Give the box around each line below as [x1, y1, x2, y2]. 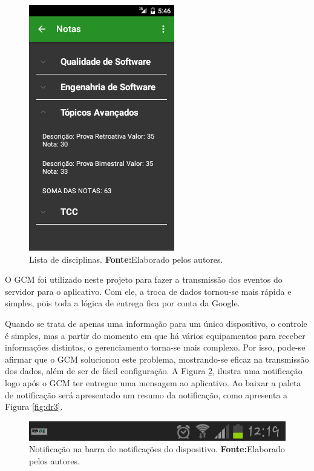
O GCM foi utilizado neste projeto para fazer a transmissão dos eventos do [5, 273, 283, 286]
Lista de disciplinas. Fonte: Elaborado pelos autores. [29, 252, 223, 265]
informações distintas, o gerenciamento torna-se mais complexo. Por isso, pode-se [5, 341, 306, 354]
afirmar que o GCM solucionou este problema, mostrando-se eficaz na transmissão [5, 352, 309, 365]
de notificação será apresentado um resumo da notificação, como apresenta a [5, 388, 288, 401]
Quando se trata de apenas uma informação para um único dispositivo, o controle [5, 317, 307, 329]
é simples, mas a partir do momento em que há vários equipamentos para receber [5, 329, 306, 341]
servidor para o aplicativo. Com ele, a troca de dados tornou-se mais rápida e [5, 285, 292, 297]
